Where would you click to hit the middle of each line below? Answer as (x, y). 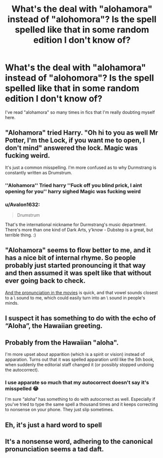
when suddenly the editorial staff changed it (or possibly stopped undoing (80, 364)
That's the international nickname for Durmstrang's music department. (76, 224)
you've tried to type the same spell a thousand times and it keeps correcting (81, 404)
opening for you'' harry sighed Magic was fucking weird (73, 191)
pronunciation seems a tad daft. (54, 449)
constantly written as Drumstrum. (39, 172)
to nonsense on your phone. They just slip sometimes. (60, 410)
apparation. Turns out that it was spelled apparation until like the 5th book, (80, 359)
